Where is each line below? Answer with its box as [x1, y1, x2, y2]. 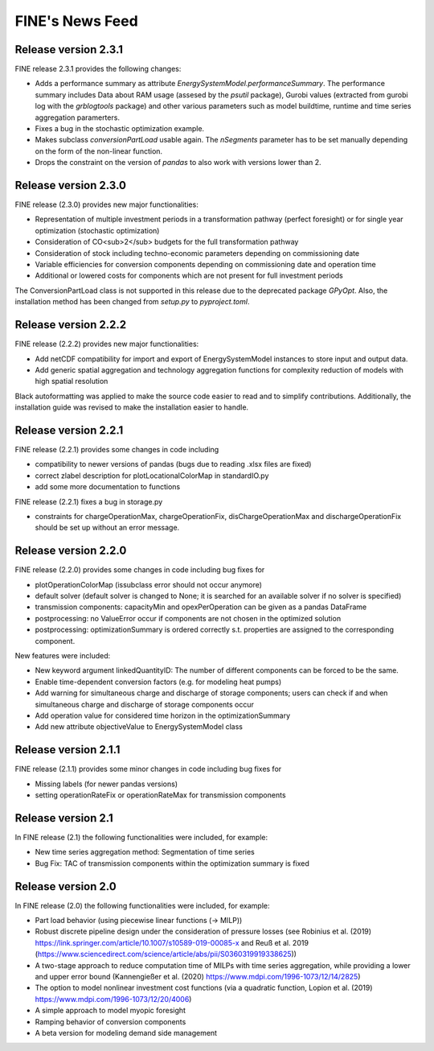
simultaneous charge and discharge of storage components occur [35, 699, 255, 709]
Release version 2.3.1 [14, 43, 124, 56]
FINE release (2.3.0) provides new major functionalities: [14, 200, 199, 209]
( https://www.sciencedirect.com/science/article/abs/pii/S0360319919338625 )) [35, 950, 297, 959]
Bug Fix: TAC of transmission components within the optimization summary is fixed [35, 858, 309, 868]
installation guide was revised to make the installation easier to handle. [14, 402, 249, 412]
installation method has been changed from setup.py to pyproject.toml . [14, 297, 250, 307]
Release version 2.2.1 [14, 423, 124, 437]
